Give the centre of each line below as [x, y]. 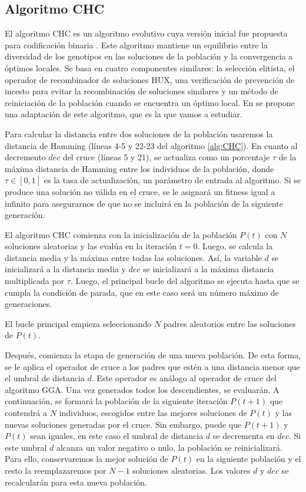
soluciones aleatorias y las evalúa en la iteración [91, 246]
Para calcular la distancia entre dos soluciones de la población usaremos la [139, 133]
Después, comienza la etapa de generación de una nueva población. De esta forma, [153, 355]
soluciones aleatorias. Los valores [192, 470]
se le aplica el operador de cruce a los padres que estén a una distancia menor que [152, 366]
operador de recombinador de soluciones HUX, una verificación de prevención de [150, 79]
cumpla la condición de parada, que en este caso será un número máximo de [142, 292]
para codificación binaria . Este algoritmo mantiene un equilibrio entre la [136, 44]
